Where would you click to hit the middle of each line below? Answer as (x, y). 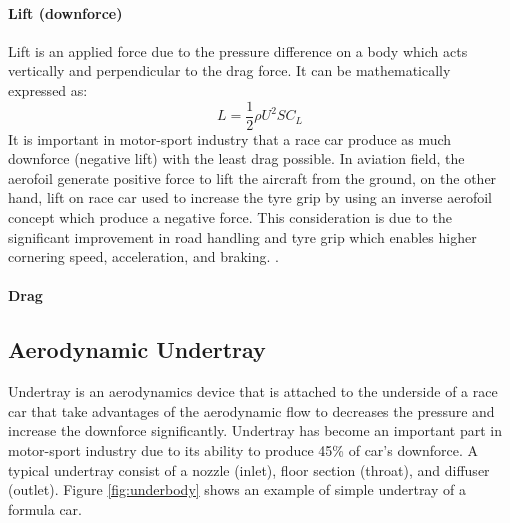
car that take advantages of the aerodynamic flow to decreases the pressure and (251, 410)
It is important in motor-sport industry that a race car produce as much (230, 138)
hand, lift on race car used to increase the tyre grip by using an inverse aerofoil (250, 197)
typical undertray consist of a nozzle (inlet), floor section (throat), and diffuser (249, 469)
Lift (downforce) (65, 12)
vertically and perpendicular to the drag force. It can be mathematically (229, 70)
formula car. (45, 508)
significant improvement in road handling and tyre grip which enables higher (242, 236)
